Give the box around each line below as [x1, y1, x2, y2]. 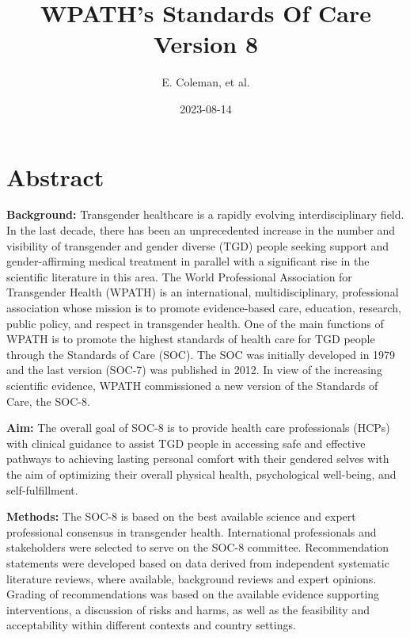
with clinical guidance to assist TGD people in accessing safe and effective [6, 434, 366, 451]
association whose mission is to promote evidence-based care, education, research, [6, 300, 401, 315]
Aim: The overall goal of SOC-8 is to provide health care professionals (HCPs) [6, 419, 390, 436]
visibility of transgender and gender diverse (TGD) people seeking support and [6, 237, 389, 254]
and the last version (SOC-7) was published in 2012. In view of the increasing [6, 361, 382, 378]
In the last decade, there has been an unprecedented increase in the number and [6, 222, 396, 239]
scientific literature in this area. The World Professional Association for [6, 268, 352, 285]
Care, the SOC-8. [6, 392, 90, 409]
